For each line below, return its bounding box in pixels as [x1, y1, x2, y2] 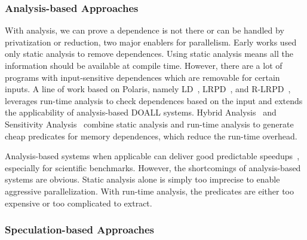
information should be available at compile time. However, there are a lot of [5, 59, 283, 71]
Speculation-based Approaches [5, 222, 155, 237]
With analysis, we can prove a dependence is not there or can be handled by [5, 24, 284, 37]
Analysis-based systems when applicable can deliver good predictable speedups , [5, 150, 300, 162]
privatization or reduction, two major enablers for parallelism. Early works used [5, 35, 297, 48]
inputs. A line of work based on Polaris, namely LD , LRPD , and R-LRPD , [5, 83, 291, 95]
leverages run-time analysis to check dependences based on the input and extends [5, 94, 303, 107]
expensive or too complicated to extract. [5, 196, 152, 209]
